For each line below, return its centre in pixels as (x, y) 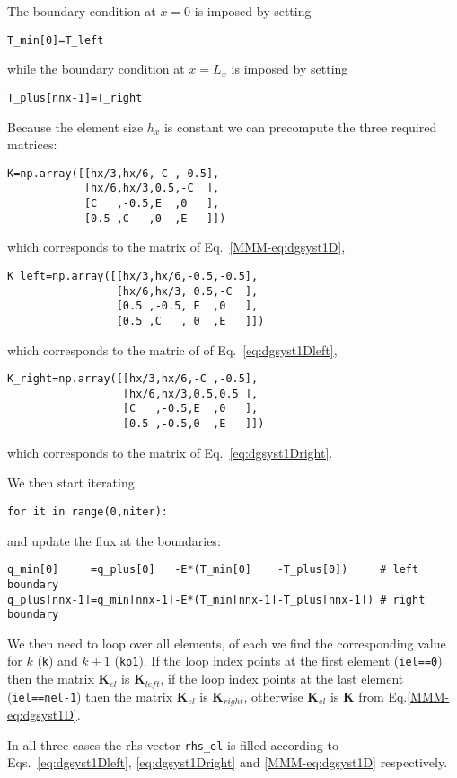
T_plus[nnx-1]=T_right (75, 98)
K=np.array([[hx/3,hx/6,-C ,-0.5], (114, 173)
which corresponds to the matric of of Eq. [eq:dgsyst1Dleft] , (172, 349)
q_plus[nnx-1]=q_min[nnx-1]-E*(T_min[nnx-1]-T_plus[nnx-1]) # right (216, 599)
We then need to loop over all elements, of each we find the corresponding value (227, 643)
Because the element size (75, 126)
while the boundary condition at (96, 69)
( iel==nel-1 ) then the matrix (90, 696)
